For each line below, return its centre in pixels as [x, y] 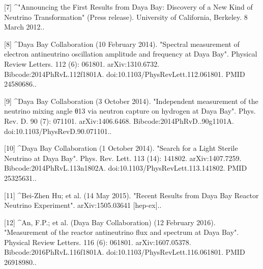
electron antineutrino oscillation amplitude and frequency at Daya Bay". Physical [131, 54]
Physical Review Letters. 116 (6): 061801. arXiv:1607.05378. [98, 242]
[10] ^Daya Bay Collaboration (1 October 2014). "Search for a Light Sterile [121, 148]
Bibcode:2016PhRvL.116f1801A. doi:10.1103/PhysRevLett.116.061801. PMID [125, 252]
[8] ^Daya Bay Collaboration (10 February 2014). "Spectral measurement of [122, 44]
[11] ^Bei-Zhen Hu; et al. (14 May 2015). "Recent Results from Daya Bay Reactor [131, 195]
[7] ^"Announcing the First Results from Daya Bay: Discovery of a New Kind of [128, 7]
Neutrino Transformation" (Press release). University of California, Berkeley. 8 [126, 17]
